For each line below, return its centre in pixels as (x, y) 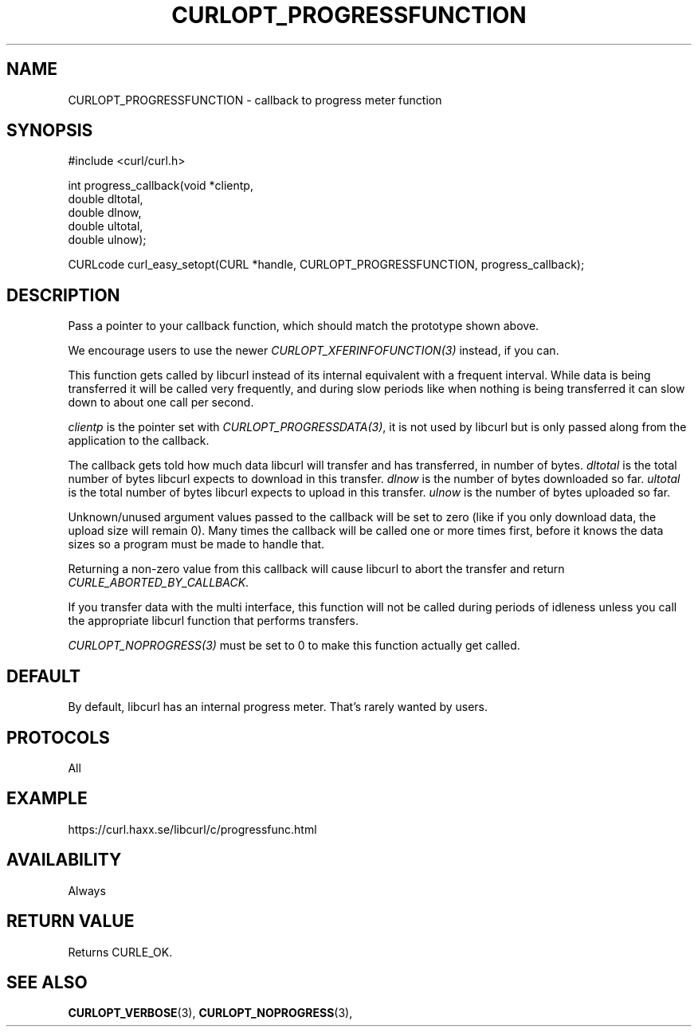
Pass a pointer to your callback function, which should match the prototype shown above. (304, 326)
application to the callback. (139, 441)
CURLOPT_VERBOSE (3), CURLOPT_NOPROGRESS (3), (210, 1013)
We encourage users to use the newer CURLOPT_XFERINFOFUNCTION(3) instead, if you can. (314, 351)
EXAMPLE (47, 799)
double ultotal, (106, 226)
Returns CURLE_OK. (120, 952)
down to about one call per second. (161, 403)
